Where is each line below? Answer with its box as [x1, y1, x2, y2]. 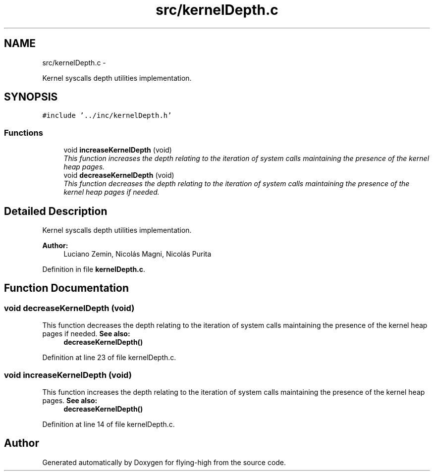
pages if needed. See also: [42, 329, 130, 338]
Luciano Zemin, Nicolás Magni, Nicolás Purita [63, 250, 212, 259]
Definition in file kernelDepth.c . [42, 265, 146, 274]
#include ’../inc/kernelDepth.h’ [42, 111, 172, 120]
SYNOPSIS [4, 91, 58, 104]
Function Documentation [4, 282, 129, 295]
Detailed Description [4, 205, 108, 217]
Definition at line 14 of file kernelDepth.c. [42, 420, 175, 428]
